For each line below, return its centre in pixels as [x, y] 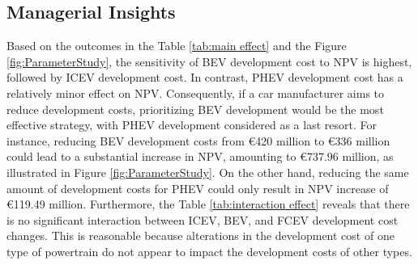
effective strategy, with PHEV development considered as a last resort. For [192, 125]
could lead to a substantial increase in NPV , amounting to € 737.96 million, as [200, 156]
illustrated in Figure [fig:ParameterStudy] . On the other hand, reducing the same [208, 172]
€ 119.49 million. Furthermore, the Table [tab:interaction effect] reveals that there [208, 204]
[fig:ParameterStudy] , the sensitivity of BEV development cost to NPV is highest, [209, 61]
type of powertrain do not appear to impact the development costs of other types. [209, 251]
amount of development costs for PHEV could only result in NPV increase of [198, 188]
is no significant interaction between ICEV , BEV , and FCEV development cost [203, 219]
